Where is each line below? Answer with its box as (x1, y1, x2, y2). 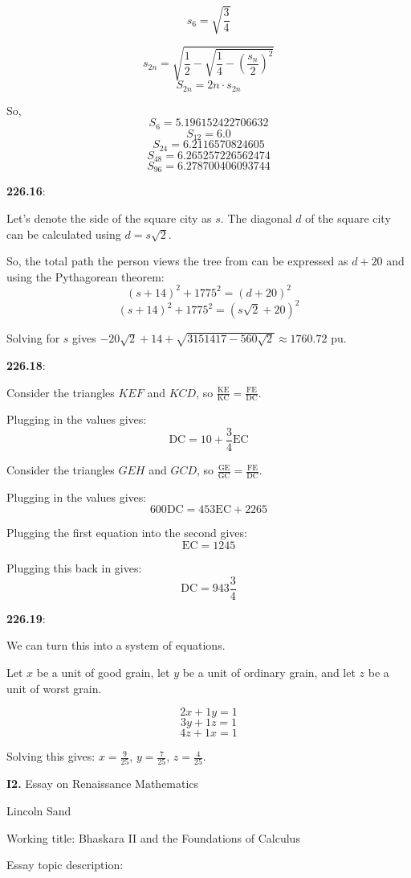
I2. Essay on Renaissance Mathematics (6, 775, 199, 792)
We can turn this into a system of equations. (6, 637, 226, 654)
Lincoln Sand (6, 802, 71, 819)
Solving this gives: (6, 748, 96, 765)
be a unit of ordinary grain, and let (182, 663, 356, 680)
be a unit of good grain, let (36, 663, 170, 680)
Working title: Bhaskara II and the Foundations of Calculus (6, 829, 300, 846)
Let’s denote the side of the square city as (6, 210, 212, 226)
